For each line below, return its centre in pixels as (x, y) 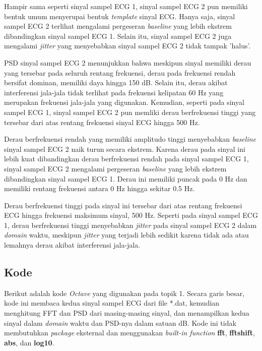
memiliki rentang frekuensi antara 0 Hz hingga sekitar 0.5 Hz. (100, 188)
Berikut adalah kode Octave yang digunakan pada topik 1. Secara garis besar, (124, 293)
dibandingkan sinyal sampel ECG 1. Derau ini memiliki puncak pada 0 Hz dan (126, 178)
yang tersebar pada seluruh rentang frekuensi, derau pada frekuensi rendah (120, 72)
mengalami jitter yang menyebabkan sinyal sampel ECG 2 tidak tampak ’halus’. (127, 46)
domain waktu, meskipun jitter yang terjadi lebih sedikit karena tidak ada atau (126, 235)
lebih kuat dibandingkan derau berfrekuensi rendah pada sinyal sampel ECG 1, (126, 159)
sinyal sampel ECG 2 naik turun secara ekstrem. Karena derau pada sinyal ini (125, 149)
